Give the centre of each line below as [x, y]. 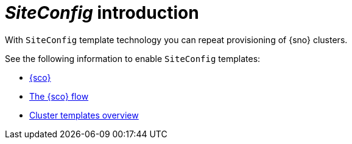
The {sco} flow [59, 96]
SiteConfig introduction [102, 13]
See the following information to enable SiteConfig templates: [133, 58]
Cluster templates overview [84, 115]
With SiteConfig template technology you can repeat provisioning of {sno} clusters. [176, 39]
